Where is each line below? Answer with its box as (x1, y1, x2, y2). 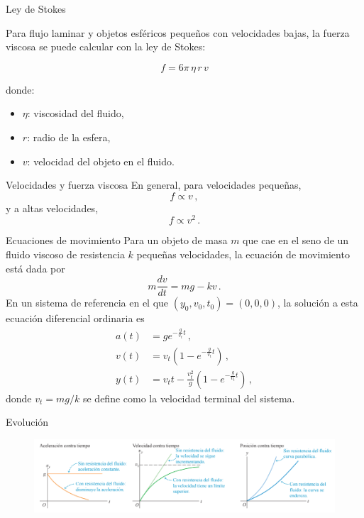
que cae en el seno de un (243, 233, 349, 248)
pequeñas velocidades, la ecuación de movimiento (136, 247, 350, 262)
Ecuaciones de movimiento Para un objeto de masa (6, 233, 228, 248)
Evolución (6, 414, 49, 429)
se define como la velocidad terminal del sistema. (82, 390, 295, 405)
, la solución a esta (277, 295, 358, 310)
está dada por (6, 260, 65, 275)
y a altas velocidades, (6, 200, 99, 215)
